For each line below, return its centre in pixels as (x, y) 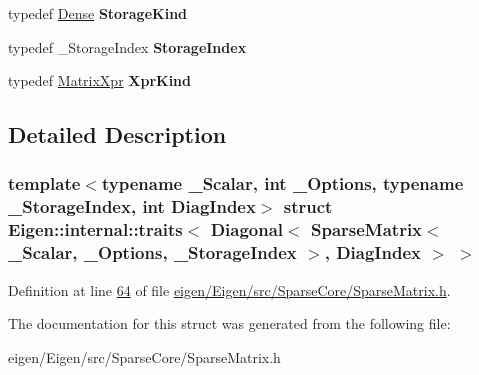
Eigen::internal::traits (95, 229)
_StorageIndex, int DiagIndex (132, 206)
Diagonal (247, 229)
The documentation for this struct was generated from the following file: (229, 323)
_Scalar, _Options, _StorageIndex (152, 252)
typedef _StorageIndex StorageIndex (127, 46)
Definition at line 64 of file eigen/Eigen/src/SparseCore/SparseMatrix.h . (229, 289)
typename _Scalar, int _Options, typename (282, 183)
